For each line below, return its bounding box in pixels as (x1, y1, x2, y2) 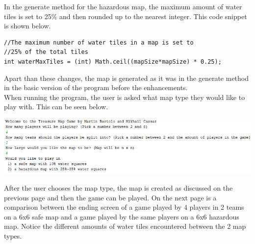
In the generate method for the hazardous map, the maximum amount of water (4, 1, 242, 11)
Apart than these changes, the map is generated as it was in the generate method (4, 73, 249, 83)
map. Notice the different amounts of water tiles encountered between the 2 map (4, 221, 246, 231)
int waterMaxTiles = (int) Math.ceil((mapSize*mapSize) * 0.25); (4, 58, 222, 65)
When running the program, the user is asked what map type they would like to (4, 92, 245, 102)
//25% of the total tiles (4, 49, 88, 56)
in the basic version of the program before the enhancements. (4, 82, 188, 93)
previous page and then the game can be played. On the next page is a (4, 192, 217, 202)
